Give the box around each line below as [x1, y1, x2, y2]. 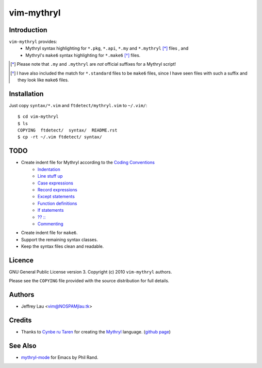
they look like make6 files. [17, 77, 69, 83]
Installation [9, 90, 44, 98]
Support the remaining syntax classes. [21, 237, 98, 242]
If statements [37, 207, 64, 213]
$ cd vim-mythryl [17, 114, 59, 119]
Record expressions [37, 186, 78, 192]
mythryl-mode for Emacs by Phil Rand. [21, 354, 98, 360]
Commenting [37, 221, 64, 226]
